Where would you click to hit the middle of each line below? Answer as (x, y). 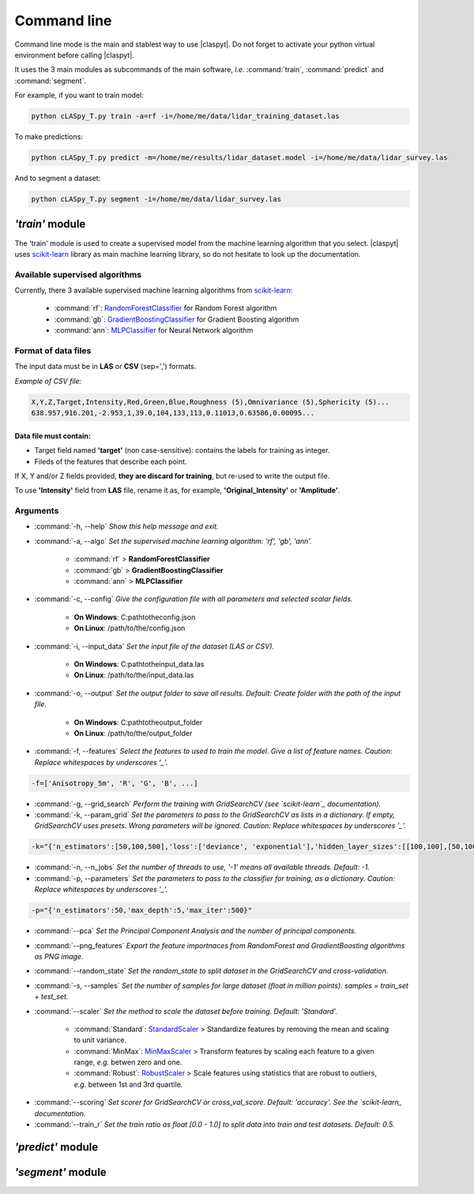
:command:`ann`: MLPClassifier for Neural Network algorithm (154, 330)
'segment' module (60, 1172)
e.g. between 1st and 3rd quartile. (128, 1084)
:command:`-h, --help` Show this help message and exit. (126, 526)
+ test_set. (51, 996)
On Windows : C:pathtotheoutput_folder (138, 722)
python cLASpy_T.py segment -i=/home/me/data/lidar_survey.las (156, 199)
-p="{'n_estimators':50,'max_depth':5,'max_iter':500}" (142, 910)
